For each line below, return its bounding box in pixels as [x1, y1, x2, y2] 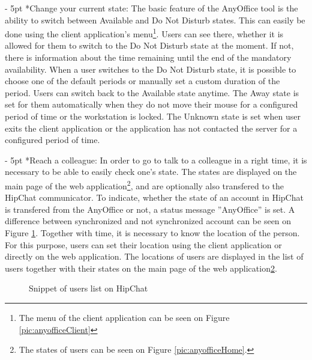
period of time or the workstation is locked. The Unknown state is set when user [5, 110, 301, 122]
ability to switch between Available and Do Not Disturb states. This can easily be [5, 13, 305, 26]
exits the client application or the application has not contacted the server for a [5, 121, 298, 134]
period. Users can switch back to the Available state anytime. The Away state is [5, 86, 299, 99]
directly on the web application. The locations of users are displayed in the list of [5, 250, 304, 263]
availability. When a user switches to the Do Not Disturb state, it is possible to [5, 63, 296, 75]
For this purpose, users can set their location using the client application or [5, 238, 282, 251]
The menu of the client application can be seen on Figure [19, 311, 230, 323]
